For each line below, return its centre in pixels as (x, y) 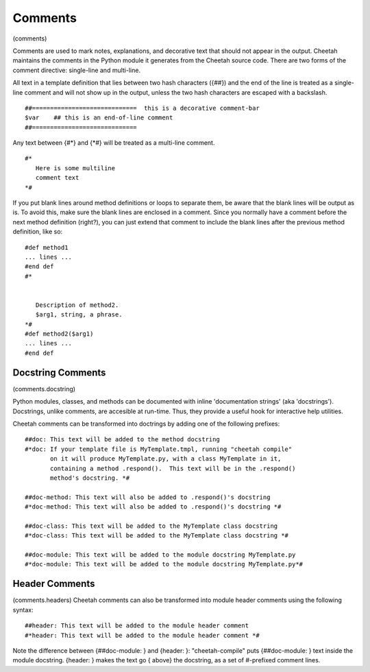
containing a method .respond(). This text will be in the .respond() (173, 468)
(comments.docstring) (44, 389)
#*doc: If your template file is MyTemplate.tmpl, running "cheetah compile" (159, 449)
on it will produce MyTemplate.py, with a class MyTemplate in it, (166, 459)
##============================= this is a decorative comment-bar (142, 108)
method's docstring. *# (90, 478)
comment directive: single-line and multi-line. (76, 70)
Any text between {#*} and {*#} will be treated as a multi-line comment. (114, 143)
